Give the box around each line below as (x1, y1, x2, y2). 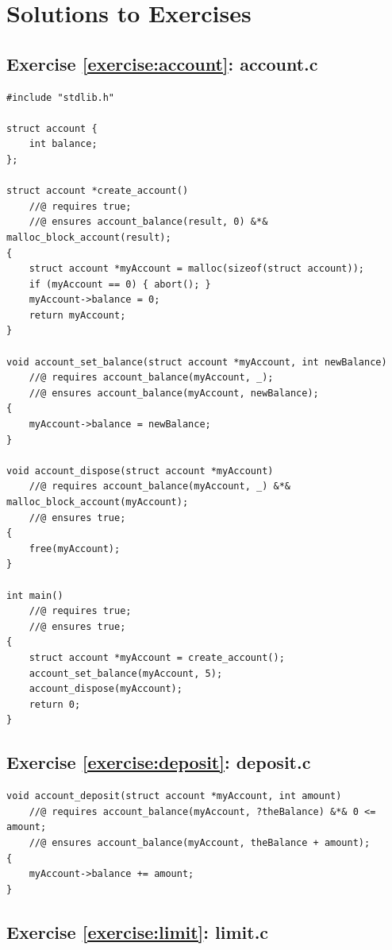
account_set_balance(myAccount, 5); (29, 667, 223, 679)
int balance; (29, 138, 98, 150)
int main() (6, 589, 63, 601)
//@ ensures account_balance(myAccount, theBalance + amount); (29, 836, 371, 848)
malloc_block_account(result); (6, 231, 171, 243)
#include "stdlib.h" (6, 91, 115, 103)
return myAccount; (29, 309, 126, 321)
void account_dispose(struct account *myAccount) (6, 465, 274, 477)
